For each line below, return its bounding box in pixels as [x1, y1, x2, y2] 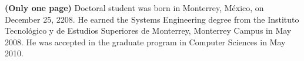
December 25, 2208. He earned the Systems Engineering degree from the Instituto [5, 13, 299, 25]
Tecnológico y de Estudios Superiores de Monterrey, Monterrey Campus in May [5, 24, 292, 37]
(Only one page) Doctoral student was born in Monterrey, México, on [5, 2, 264, 13]
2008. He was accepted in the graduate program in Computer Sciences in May [5, 35, 286, 48]
